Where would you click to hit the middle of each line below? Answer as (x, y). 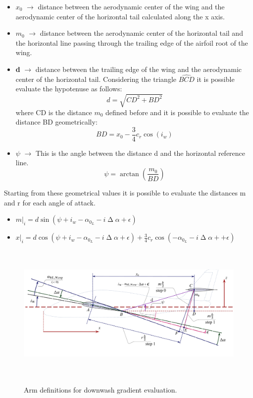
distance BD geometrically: (56, 122)
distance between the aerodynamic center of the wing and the (131, 6)
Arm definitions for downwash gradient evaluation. (101, 389)
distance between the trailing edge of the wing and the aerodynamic (139, 69)
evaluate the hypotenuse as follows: (69, 89)
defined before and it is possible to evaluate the (177, 112)
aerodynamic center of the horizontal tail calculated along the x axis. (120, 16)
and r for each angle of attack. (50, 202)
